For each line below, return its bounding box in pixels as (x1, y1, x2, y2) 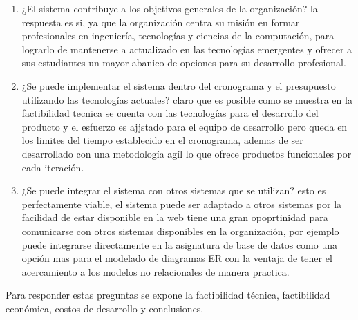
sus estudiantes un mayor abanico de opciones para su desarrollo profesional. (21, 55, 346, 70)
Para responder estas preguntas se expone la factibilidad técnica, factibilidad (6, 288, 330, 302)
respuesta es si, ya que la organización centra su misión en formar (21, 15, 300, 29)
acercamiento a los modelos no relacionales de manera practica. (21, 264, 290, 279)
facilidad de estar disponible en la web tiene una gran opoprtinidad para (21, 210, 328, 225)
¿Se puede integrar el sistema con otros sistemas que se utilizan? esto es (21, 183, 326, 198)
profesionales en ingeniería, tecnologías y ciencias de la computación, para (21, 28, 335, 43)
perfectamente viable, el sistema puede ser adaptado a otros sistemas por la (21, 196, 342, 211)
